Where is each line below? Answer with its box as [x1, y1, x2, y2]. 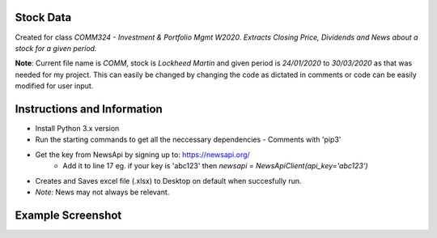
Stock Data [15, 11, 72, 24]
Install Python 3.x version [35, 123, 120, 133]
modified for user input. [15, 81, 94, 91]
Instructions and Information [15, 102, 163, 116]
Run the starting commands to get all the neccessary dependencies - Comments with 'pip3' [35, 134, 342, 145]
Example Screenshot [15, 208, 122, 222]
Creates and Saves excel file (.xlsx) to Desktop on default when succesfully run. [35, 176, 303, 185]
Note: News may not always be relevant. [35, 187, 170, 197]
